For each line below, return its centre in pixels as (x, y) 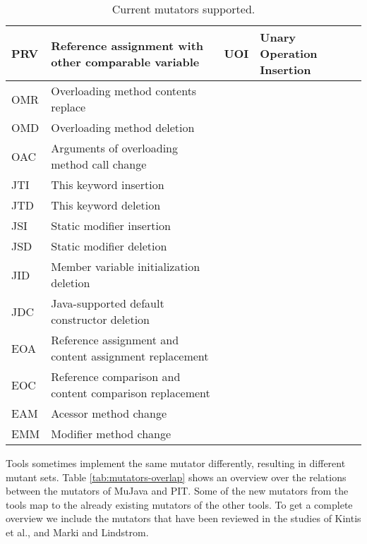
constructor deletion (100, 319)
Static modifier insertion (111, 225)
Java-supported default (108, 303)
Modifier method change (111, 434)
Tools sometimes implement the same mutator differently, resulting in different (176, 463)
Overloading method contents (124, 91)
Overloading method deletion (123, 127)
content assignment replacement (130, 356)
